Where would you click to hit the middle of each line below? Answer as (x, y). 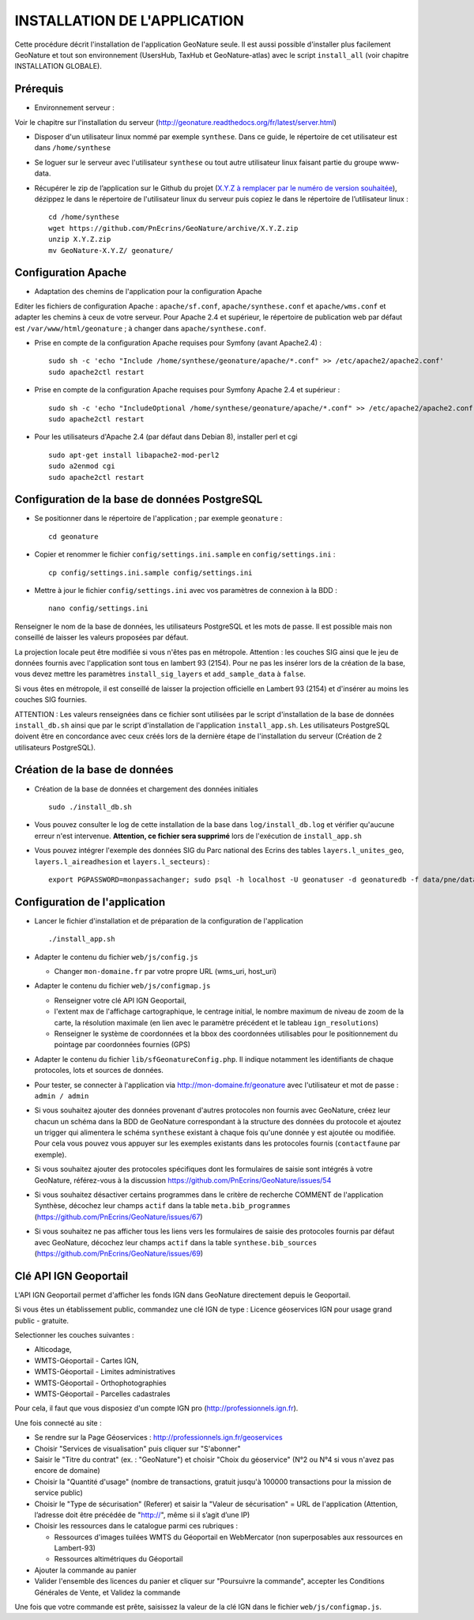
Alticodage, (53, 1350)
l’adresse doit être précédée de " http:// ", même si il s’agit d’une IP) (142, 1515)
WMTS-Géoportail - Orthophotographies (101, 1383)
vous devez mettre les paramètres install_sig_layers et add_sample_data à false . (160, 674)
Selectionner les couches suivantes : (74, 1335)
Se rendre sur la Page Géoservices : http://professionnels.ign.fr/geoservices (159, 1437)
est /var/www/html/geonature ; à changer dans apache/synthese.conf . (140, 328)
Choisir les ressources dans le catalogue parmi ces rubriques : (136, 1526)
